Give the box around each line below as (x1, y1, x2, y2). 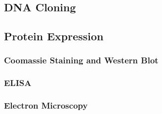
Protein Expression (4, 28, 104, 44)
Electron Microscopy (4, 99, 88, 112)
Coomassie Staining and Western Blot (4, 54, 159, 66)
